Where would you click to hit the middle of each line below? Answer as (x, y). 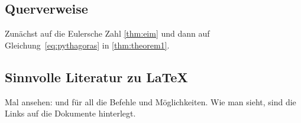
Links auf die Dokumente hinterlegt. (70, 113)
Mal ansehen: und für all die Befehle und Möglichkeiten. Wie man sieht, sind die (150, 101)
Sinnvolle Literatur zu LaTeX (96, 77)
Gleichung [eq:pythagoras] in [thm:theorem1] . (87, 45)
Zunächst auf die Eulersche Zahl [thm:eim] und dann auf (107, 33)
